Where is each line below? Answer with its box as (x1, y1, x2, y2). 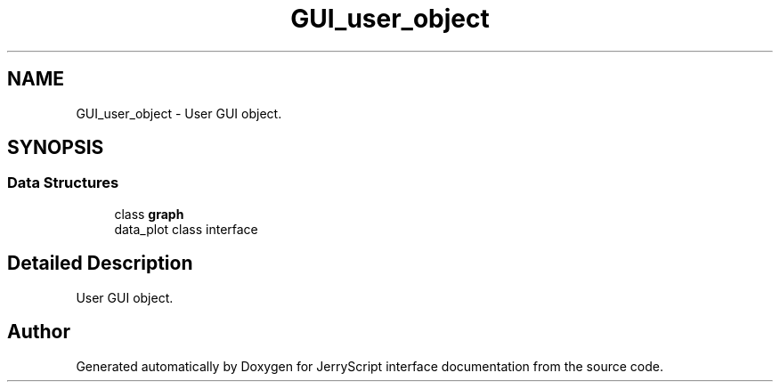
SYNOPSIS (7, 136, 104, 159)
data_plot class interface (114, 221, 258, 237)
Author (7, 320, 70, 344)
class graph (114, 206, 184, 222)
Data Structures (7, 174, 119, 192)
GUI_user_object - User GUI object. (76, 105, 282, 121)
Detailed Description (7, 252, 193, 275)
